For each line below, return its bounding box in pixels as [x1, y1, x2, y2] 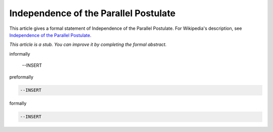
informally [9, 51, 30, 57]
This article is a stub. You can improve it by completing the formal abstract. [9, 41, 167, 48]
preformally [9, 74, 34, 80]
